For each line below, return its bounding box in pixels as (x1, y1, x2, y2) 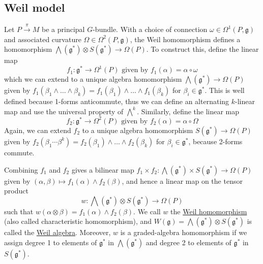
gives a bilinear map (71, 164, 134, 175)
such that (4, 206, 34, 216)
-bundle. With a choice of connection (93, 24, 208, 34)
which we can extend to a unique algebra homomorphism (4, 74, 182, 84)
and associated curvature (4, 34, 81, 44)
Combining (4, 164, 38, 175)
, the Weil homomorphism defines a (130, 34, 241, 44)
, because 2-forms (188, 136, 243, 146)
